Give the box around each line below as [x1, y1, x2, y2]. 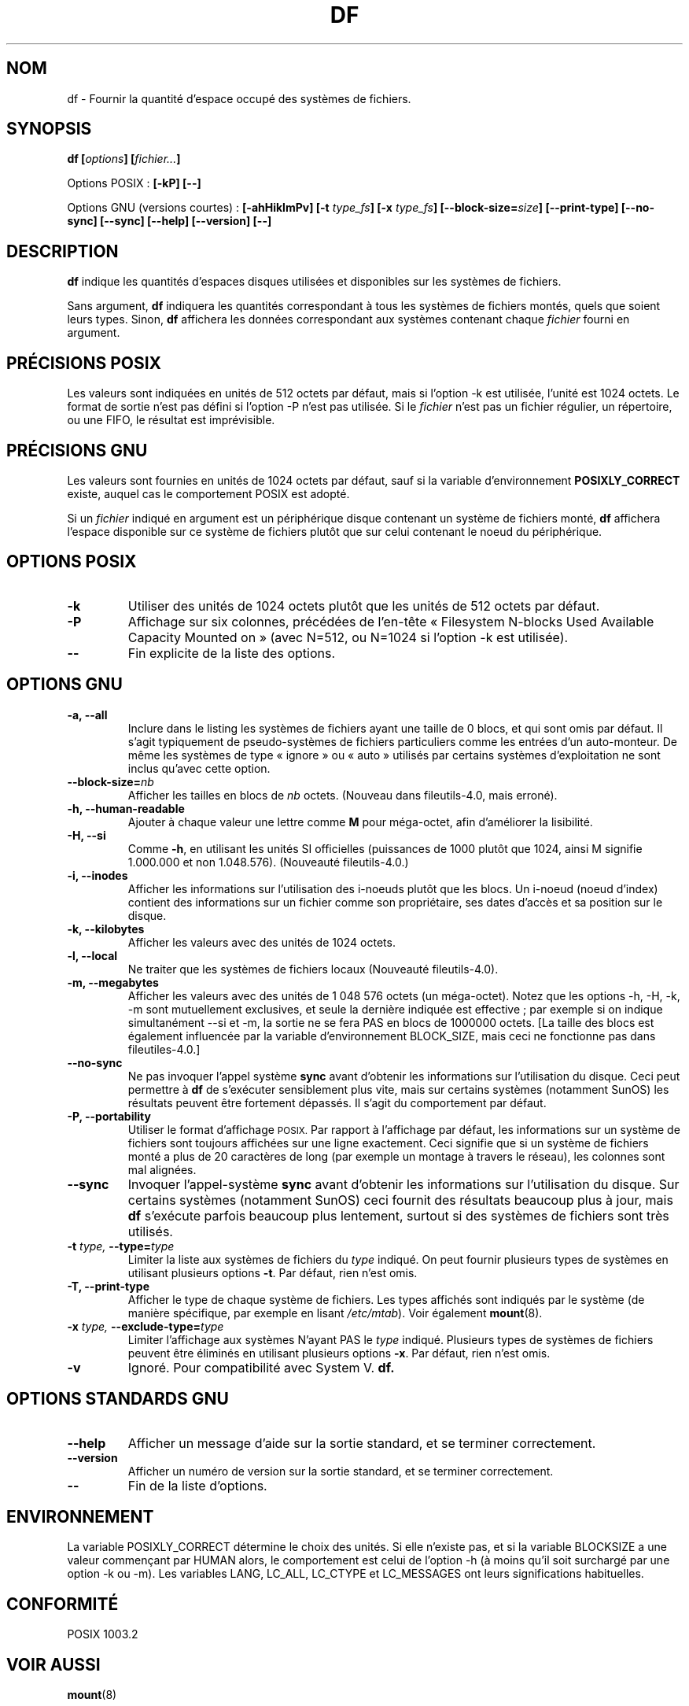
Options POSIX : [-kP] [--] [67, 176, 201, 190]
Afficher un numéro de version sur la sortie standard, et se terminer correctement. [127, 1464, 554, 1478]
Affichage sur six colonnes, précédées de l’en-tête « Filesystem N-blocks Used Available [127, 613, 654, 630]
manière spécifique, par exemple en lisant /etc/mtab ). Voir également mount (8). [127, 1305, 543, 1320]
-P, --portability [67, 1109, 151, 1123]
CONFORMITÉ [6, 1593, 119, 1614]
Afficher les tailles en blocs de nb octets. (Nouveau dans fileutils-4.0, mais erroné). [127, 788, 558, 802]
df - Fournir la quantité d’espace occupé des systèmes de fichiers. [67, 91, 411, 105]
